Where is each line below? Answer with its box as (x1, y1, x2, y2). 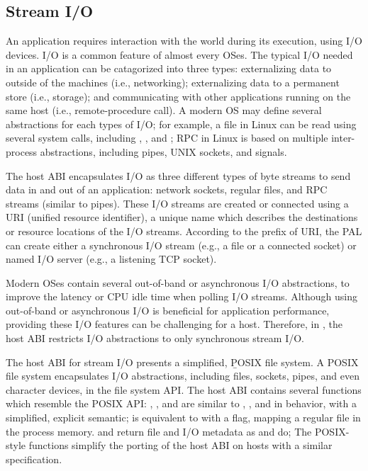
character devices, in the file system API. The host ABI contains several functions (6, 382, 362, 397)
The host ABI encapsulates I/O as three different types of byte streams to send (6, 168, 351, 183)
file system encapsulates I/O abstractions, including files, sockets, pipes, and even (6, 368, 359, 383)
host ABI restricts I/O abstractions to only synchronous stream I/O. (6, 331, 304, 346)
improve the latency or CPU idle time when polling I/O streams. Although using (6, 289, 357, 304)
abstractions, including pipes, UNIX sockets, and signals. (40, 144, 287, 159)
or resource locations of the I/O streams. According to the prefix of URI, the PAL (6, 223, 362, 238)
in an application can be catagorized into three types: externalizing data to (6, 61, 332, 76)
